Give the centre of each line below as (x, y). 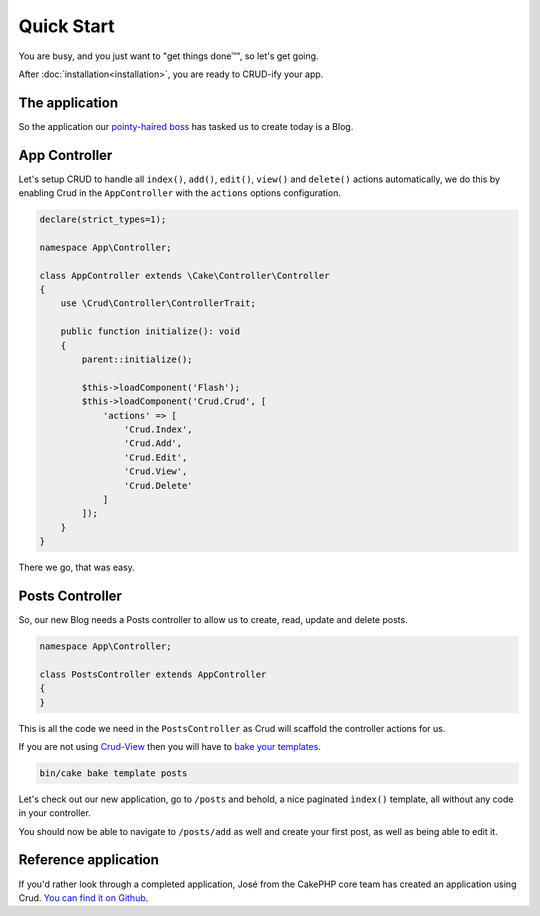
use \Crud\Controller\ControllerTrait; (158, 303)
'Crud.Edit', (155, 457)
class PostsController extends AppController (153, 674)
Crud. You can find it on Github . (83, 897)
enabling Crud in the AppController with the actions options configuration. (180, 193)
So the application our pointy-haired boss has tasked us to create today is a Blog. (186, 126)
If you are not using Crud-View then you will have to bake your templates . (170, 746)
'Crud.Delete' (158, 485)
